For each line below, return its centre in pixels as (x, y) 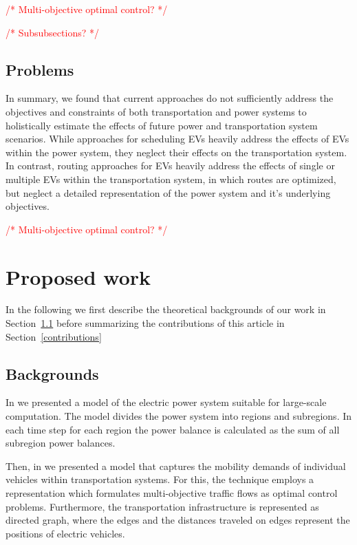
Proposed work (78, 276)
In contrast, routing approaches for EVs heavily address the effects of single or (170, 165)
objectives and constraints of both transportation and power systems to (156, 111)
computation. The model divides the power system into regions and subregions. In (179, 416)
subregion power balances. (61, 443)
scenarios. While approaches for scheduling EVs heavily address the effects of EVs (177, 139)
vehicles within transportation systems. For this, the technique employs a (160, 479)
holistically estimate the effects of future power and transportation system (162, 125)
